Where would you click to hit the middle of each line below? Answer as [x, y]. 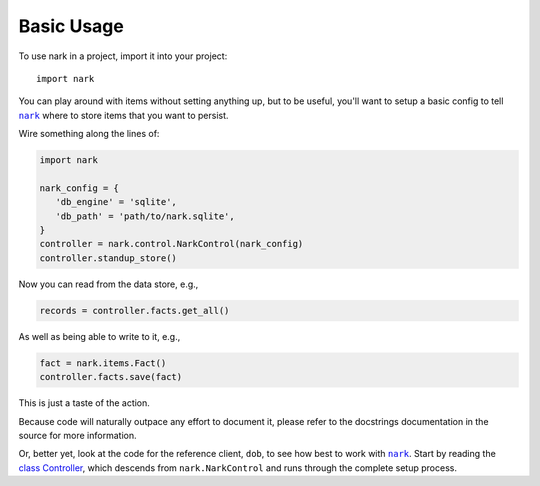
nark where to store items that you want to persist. [123, 115]
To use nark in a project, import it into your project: [123, 56]
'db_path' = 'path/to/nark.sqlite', [145, 216]
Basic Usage [71, 26]
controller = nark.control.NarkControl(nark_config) [171, 244]
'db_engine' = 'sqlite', [116, 202]
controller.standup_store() [108, 258]
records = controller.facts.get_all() [134, 310]
